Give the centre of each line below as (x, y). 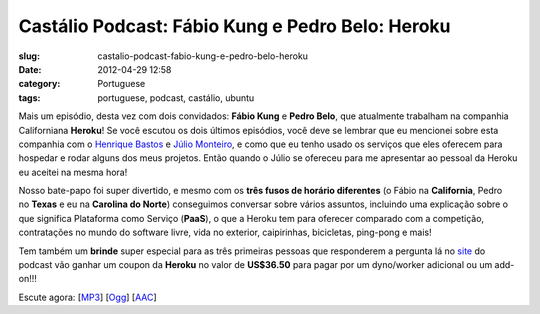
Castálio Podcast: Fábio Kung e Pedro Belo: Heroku (234, 26)
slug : (29, 56)
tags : (29, 97)
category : (39, 84)
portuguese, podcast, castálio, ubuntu (176, 97)
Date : (30, 69)
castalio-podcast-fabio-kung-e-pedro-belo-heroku (203, 56)
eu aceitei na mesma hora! (73, 172)
